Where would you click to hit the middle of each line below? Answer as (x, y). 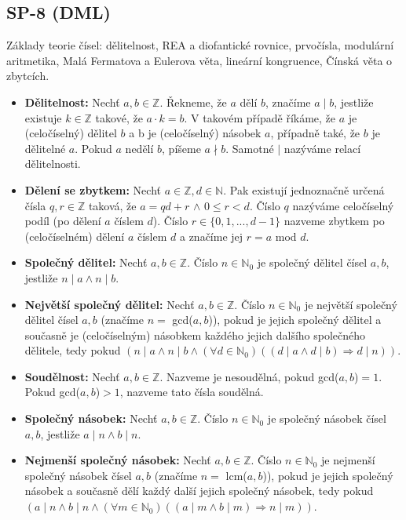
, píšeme (181, 148)
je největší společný (351, 304)
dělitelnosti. (53, 164)
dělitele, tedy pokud (73, 350)
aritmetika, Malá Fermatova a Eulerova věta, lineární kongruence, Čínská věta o (199, 60)
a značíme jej (211, 236)
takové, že (119, 117)
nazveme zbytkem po (334, 221)
